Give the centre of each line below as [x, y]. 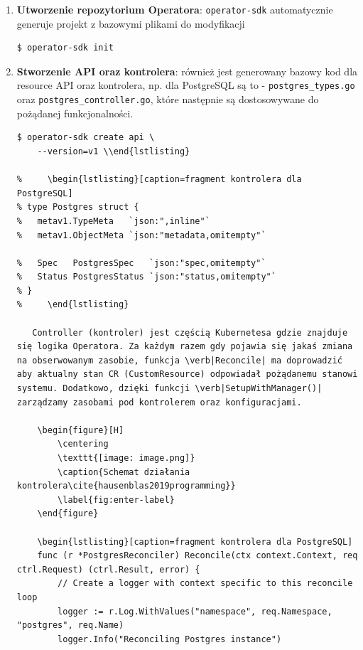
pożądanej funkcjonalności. [75, 113]
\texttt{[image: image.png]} [126, 458]
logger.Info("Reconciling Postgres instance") [170, 639]
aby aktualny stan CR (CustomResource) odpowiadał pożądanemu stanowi [187, 374]
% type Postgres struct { [78, 207]
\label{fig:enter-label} [116, 500]
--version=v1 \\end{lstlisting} [114, 151]
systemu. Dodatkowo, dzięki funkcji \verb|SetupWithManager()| [169, 389]
